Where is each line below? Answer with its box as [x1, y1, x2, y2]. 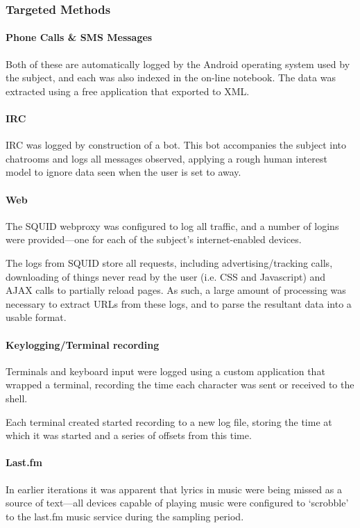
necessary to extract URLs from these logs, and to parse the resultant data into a [6, 296, 352, 311]
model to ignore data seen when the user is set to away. [6, 165, 241, 179]
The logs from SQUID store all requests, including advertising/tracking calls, [6, 255, 333, 270]
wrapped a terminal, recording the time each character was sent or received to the [6, 377, 354, 392]
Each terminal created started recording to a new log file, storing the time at [6, 414, 332, 429]
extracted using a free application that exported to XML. [6, 83, 250, 98]
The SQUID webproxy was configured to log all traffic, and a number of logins [6, 218, 339, 233]
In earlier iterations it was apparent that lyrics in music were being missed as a [6, 481, 342, 496]
